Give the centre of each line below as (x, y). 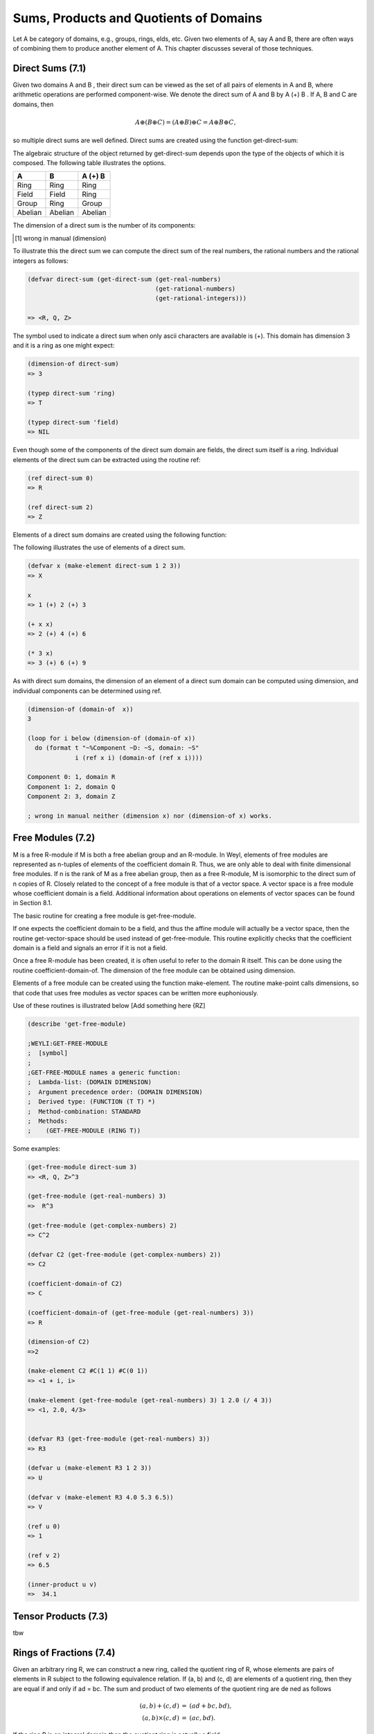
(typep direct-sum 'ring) (71, 393)
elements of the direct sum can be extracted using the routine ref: (107, 460)
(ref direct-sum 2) (60, 507)
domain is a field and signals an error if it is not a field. (90, 948)
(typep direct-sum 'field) (73, 422)
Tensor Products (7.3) (61, 1616)
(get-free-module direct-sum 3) (82, 1167)
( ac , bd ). (203, 1718)
